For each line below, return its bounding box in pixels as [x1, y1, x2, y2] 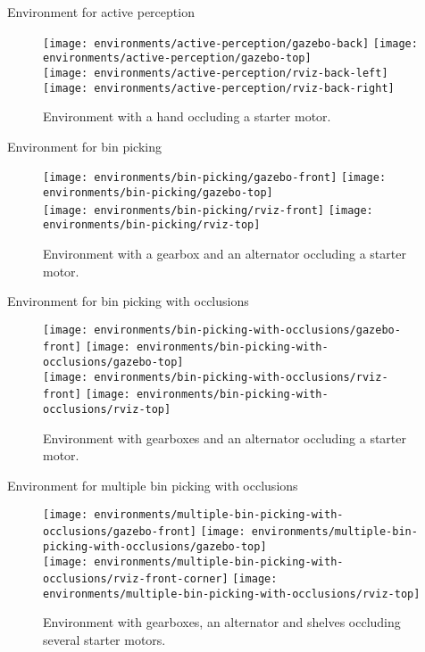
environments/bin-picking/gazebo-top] [43, 186, 273, 200]
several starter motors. [43, 631, 166, 649]
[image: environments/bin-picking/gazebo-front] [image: [43, 171, 387, 185]
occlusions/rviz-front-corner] [43, 573, 229, 586]
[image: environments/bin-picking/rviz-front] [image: [43, 203, 373, 217]
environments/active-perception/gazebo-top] [43, 52, 312, 65]
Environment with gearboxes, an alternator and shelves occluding [43, 613, 401, 631]
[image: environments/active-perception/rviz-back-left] [43, 66, 388, 79]
